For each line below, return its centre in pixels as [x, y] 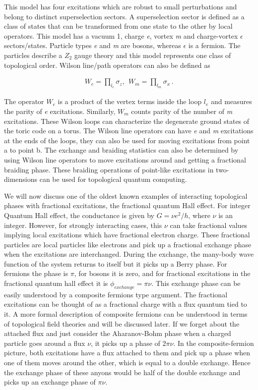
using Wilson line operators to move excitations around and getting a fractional [125, 159]
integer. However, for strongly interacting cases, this [83, 225]
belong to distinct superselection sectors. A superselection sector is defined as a [124, 16]
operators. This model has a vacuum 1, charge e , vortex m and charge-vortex [121, 35]
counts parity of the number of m [182, 111]
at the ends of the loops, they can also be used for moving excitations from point [127, 140]
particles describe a [33, 55]
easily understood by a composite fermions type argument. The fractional [116, 294]
